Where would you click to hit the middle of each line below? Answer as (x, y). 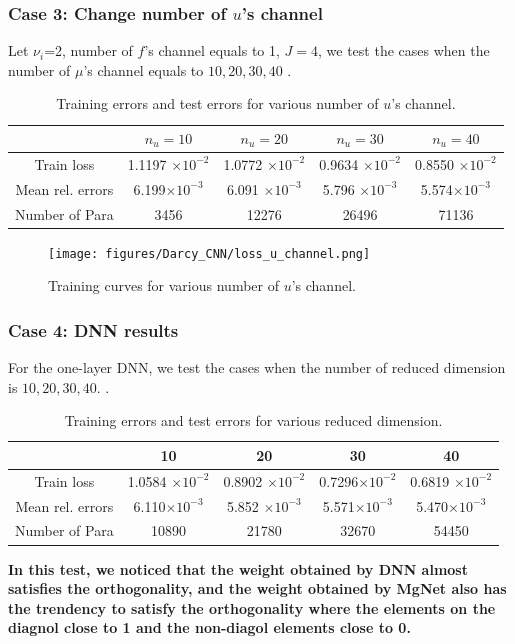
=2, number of (88, 50)
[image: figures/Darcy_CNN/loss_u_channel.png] (209, 253)
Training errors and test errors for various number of (217, 103)
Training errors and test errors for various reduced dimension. (253, 420)
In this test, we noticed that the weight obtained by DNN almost (238, 568)
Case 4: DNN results (93, 329)
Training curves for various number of (163, 285)
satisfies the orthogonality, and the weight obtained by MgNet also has (257, 588)
